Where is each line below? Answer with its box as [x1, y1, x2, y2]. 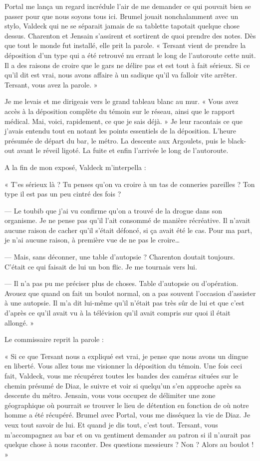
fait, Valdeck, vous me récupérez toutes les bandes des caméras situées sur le [4, 370, 239, 380]
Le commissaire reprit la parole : [4, 334, 104, 344]
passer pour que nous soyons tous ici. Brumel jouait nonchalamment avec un [4, 10, 239, 21]
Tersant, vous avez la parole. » [4, 79, 98, 89]
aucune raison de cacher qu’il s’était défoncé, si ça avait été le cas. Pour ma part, [4, 224, 253, 235]
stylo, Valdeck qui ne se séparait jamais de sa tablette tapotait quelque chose [4, 20, 240, 31]
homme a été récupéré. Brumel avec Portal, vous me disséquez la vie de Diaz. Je [4, 409, 251, 420]
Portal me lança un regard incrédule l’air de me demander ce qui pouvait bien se [4, 1, 251, 11]
